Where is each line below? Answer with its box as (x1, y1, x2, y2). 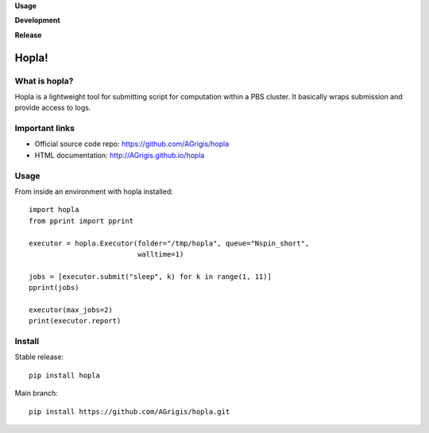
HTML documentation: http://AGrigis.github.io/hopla (34, 150, 205, 160)
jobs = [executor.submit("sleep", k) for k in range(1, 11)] (29, 272, 272, 281)
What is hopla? (14, 75, 74, 87)
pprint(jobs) (29, 283, 79, 292)
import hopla (29, 205, 79, 215)
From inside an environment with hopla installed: (14, 187, 174, 196)
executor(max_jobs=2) (29, 305, 113, 314)
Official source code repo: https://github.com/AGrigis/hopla (34, 139, 230, 149)
